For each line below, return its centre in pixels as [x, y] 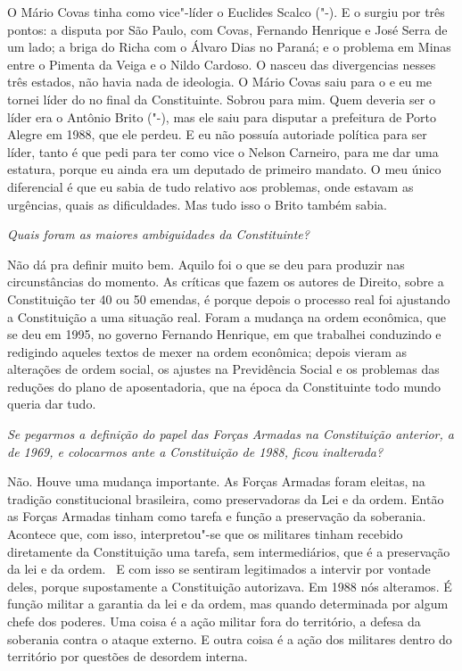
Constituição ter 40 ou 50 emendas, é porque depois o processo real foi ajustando [229, 298]
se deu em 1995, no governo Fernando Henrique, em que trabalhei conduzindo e [224, 334]
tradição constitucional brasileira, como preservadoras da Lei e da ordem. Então [226, 498]
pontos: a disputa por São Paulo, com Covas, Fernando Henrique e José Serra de [227, 29]
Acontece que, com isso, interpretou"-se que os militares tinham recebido [205, 534]
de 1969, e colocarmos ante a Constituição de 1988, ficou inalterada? [195, 451]
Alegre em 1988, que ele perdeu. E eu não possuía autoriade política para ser [217, 134]
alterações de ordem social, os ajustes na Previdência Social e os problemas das [223, 369]
